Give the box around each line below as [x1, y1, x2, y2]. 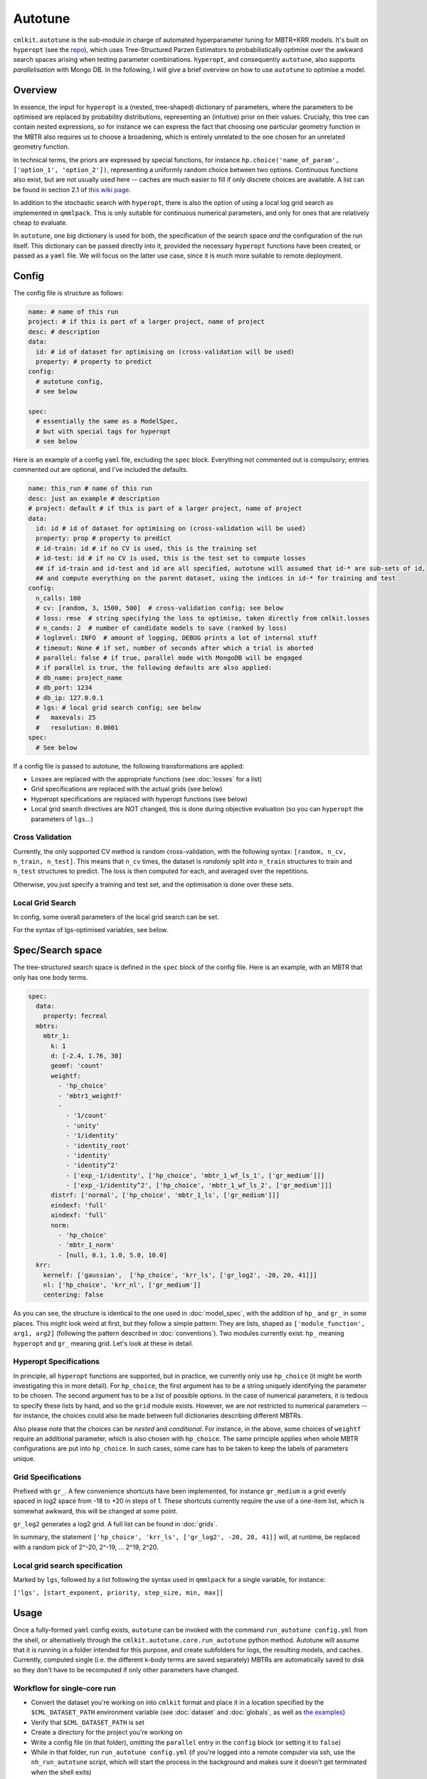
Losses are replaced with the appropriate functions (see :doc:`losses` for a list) [31, 774, 263, 783]
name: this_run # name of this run [28, 485, 152, 492]
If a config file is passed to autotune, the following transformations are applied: [13, 761, 245, 770]
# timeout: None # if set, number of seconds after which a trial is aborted [36, 644, 314, 652]
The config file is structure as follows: [13, 289, 124, 297]
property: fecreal [43, 1012, 107, 1020]
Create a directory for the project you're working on [31, 1728, 183, 1736]
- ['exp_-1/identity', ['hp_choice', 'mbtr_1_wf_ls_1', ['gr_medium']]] [65, 1171, 325, 1179]
